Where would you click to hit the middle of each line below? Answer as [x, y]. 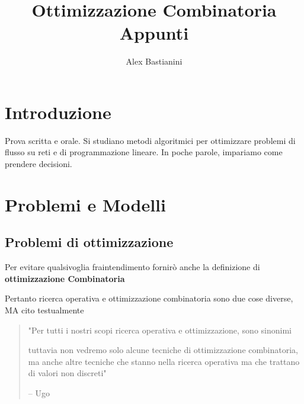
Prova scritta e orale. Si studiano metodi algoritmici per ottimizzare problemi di [150, 140]
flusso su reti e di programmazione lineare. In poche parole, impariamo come [144, 152]
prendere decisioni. [39, 164]
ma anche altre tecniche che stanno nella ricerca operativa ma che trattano [164, 361]
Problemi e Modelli [85, 204]
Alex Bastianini [154, 61]
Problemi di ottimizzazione [89, 242]
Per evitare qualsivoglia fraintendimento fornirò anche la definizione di [132, 267]
